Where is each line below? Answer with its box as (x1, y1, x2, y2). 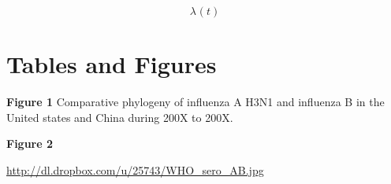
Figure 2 (6, 135, 54, 152)
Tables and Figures (6, 48, 217, 80)
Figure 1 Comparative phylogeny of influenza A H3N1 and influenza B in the (6, 94, 385, 110)
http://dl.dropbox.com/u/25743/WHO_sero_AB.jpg (6, 161, 264, 178)
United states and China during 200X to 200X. (6, 109, 233, 125)
